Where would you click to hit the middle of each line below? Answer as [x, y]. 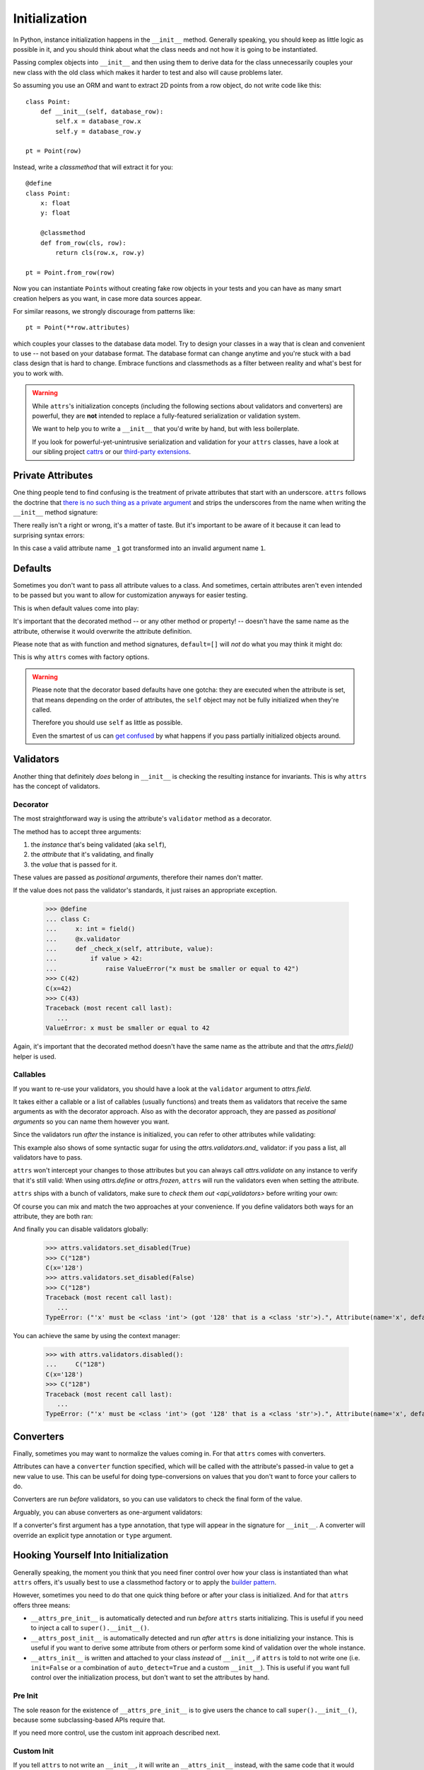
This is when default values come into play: [76, 608]
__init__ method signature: [55, 512]
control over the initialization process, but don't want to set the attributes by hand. [150, 1677]
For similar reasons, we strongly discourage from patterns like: [104, 311]
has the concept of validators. [57, 786]
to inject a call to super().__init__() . [90, 1628]
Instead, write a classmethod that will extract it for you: [93, 167]
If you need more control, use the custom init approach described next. [117, 1733]
